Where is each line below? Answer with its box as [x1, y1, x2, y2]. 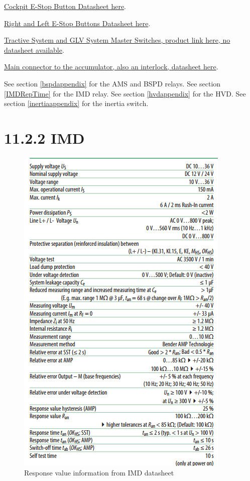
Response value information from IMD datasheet [24, 467, 174, 478]
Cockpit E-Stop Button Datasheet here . [4, 1, 126, 11]
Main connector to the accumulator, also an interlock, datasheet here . [4, 61, 218, 72]
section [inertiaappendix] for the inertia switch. [4, 98, 149, 109]
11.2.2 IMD [4, 127, 85, 148]
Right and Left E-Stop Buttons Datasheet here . [4, 18, 151, 28]
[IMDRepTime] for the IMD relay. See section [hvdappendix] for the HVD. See [4, 88, 246, 99]
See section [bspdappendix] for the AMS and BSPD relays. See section [4, 78, 221, 88]
